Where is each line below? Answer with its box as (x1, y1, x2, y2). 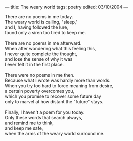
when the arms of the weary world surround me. (5, 131, 105, 136)
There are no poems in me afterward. (5, 40, 82, 46)
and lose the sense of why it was (5, 56, 73, 62)
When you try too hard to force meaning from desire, (5, 83, 114, 89)
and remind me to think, (5, 120, 54, 126)
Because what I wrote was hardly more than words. (5, 77, 111, 83)
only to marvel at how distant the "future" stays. (5, 99, 104, 104)
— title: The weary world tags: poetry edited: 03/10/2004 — (5, 4, 128, 10)
